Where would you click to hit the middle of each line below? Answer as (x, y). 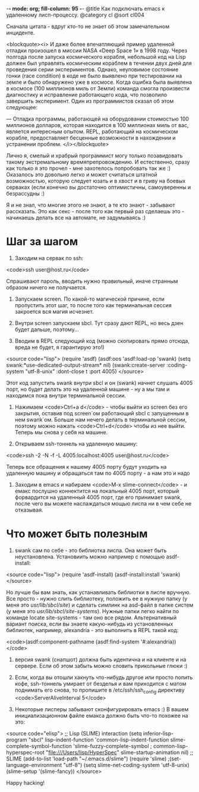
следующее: (22, 107)
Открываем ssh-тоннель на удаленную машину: (76, 444)
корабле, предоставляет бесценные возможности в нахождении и (91, 138)
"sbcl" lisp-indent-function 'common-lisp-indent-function (99, 740)
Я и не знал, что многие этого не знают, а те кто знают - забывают (91, 205)
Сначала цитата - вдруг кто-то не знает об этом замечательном (88, 26)
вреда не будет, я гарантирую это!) (60, 347)
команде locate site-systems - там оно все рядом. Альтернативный (91, 617)
